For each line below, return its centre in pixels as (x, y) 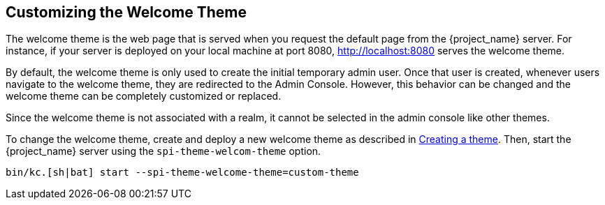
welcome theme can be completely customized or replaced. (144, 96)
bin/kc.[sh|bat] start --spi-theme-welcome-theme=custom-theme (182, 173)
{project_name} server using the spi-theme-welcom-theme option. (163, 151)
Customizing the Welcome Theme (126, 12)
